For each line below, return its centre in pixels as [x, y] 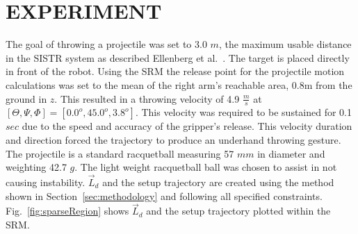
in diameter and [291, 153]
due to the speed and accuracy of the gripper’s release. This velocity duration [187, 126]
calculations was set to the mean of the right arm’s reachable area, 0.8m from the [179, 84]
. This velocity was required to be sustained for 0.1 [244, 112]
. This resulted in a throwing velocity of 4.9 [147, 98]
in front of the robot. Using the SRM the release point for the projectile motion [175, 71]
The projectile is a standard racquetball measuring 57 [120, 153]
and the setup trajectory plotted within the [238, 211]
